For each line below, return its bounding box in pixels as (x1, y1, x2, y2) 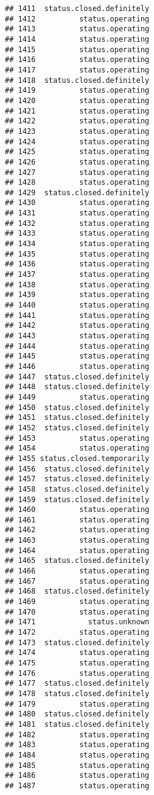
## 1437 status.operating (5, 270, 150, 279)
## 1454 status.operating (5, 444, 150, 453)
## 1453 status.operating (5, 433, 150, 443)
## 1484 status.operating (5, 750, 150, 759)
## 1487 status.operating (5, 781, 150, 790)
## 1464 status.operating (5, 546, 150, 555)
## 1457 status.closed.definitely (5, 475, 150, 484)
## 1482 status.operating (5, 730, 150, 739)
